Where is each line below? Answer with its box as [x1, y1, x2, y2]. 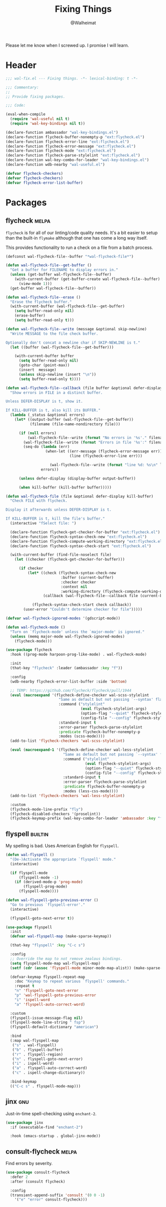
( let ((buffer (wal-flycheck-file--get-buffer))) [10, 345, 114, 350]
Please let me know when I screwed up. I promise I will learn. [5, 42, 130, 48]
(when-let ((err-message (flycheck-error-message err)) [45, 449, 163, 454]
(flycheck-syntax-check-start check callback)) [32, 603, 132, 607]
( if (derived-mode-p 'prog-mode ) [14, 880, 83, 885]
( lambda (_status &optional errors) [10, 412, 85, 418]
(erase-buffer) [14, 313, 46, 318]
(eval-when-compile [5, 112, 46, 117]
